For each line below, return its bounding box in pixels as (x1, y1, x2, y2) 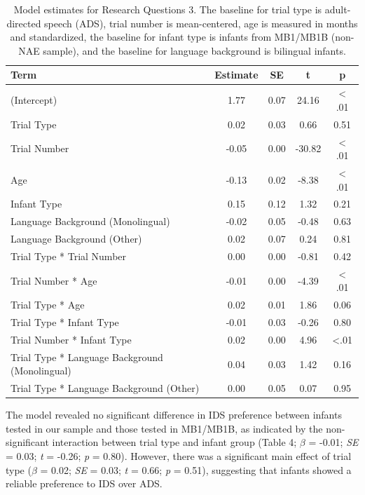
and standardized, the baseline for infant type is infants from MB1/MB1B (10, 29, 329, 44)
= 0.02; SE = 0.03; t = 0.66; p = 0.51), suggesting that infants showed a (40, 462, 352, 477)
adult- (324, 2, 351, 16)
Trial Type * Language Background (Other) (11, 381, 200, 395)
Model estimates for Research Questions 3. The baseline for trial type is (13, 2, 322, 16)
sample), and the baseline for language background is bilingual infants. (43, 43, 346, 57)
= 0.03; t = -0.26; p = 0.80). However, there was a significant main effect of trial (6, 449, 352, 463)
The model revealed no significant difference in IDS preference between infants (6, 407, 342, 422)
